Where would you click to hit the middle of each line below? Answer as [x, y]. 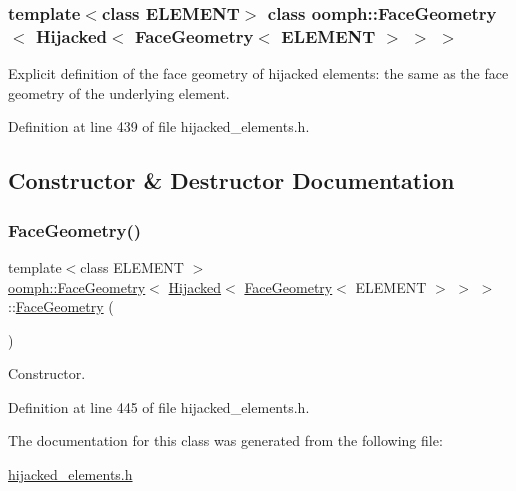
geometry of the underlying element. [119, 92]
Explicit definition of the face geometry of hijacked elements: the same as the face [258, 73]
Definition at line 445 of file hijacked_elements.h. [159, 406]
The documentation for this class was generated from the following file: [225, 440]
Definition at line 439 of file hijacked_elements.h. [159, 126]
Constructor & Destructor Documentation [231, 180]
